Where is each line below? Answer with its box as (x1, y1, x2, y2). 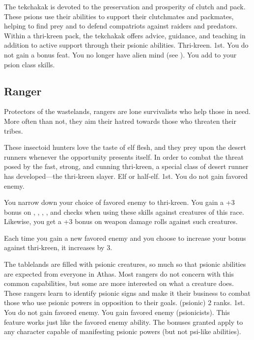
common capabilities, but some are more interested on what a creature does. (4, 278, 234, 288)
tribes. (4, 125, 23, 136)
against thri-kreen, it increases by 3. (4, 242, 113, 253)
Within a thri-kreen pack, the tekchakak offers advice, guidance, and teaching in (4, 30, 246, 40)
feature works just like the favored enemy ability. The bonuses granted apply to (4, 316, 243, 327)
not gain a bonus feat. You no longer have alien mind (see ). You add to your (4, 49, 237, 59)
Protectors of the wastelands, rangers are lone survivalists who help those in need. (4, 106, 251, 116)
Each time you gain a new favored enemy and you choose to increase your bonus (4, 232, 246, 243)
